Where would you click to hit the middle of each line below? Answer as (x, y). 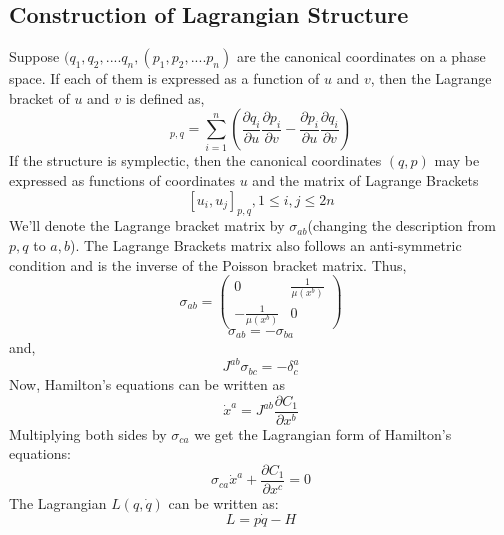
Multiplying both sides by (88, 433)
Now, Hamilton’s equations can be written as (147, 383)
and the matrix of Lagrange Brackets (365, 179)
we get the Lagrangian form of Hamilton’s (323, 433)
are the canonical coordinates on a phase (361, 56)
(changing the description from (401, 225)
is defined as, (165, 97)
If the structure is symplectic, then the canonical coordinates (195, 160)
